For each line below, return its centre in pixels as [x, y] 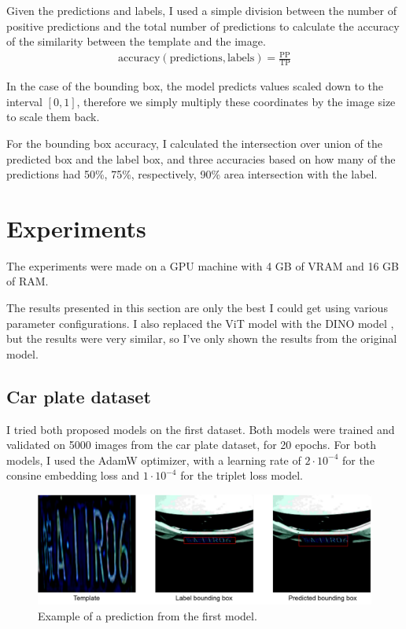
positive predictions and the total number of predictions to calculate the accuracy [203, 26]
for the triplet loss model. [242, 475]
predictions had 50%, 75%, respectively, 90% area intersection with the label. [192, 174]
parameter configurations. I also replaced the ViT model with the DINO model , [200, 323]
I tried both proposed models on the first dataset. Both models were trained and [201, 429]
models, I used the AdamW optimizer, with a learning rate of [154, 460]
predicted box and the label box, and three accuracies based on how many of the [201, 158]
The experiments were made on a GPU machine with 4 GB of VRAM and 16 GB [203, 265]
